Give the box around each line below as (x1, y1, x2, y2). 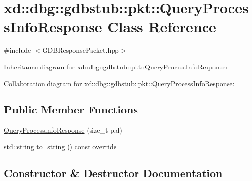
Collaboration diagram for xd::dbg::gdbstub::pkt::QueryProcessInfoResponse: (4, 78, 235, 88)
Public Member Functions (4, 102, 138, 117)
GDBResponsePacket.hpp (42, 45, 119, 55)
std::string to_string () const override (4, 141, 116, 151)
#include (4, 45, 31, 55)
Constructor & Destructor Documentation (4, 165, 223, 180)
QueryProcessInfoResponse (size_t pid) (4, 125, 122, 135)
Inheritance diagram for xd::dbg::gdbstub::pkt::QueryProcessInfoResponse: (4, 61, 228, 71)
